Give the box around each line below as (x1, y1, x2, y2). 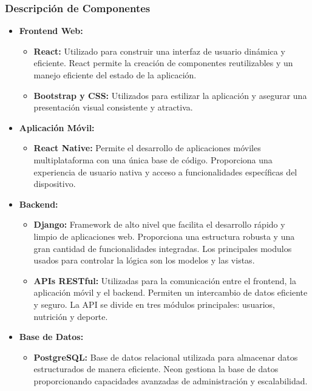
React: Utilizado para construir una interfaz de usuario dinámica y (33, 44, 285, 57)
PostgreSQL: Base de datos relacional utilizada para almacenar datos (33, 350, 298, 363)
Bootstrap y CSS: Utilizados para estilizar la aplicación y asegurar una (33, 89, 307, 101)
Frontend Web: (19, 24, 83, 37)
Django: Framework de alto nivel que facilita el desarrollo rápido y (33, 218, 285, 231)
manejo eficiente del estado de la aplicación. (33, 69, 197, 81)
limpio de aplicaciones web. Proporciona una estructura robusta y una (33, 229, 295, 242)
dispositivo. (33, 177, 76, 190)
